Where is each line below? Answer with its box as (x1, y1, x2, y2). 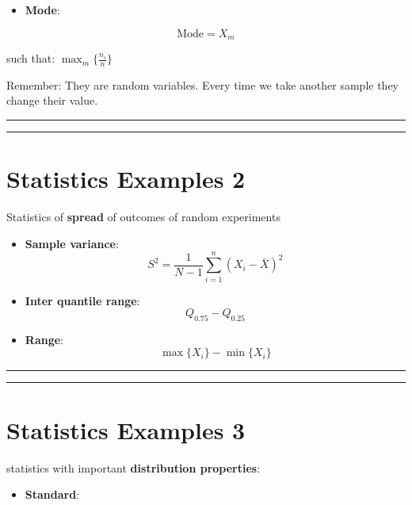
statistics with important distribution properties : (6, 459, 261, 476)
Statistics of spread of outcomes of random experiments (6, 209, 280, 225)
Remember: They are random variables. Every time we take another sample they (6, 76, 399, 93)
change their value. (6, 92, 98, 109)
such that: (6, 50, 55, 67)
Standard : (25, 486, 80, 503)
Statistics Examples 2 (6, 163, 246, 195)
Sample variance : (25, 235, 119, 251)
